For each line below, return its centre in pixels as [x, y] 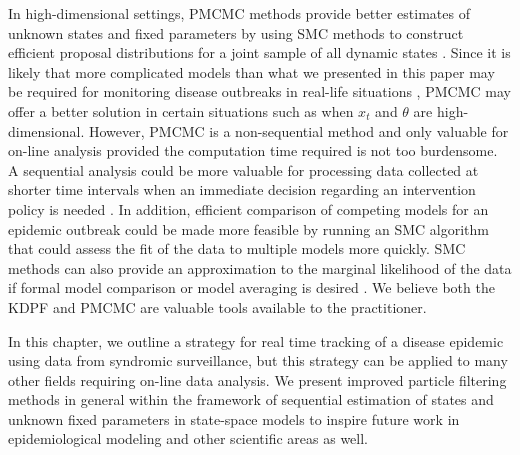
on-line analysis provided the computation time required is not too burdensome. [253, 150]
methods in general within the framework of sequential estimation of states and [251, 399]
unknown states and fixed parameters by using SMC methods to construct [236, 32]
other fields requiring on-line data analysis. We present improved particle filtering [257, 379]
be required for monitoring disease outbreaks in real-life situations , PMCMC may [259, 91]
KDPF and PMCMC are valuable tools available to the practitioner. [217, 306]
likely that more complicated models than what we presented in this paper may [251, 71]
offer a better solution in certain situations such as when [181, 110]
